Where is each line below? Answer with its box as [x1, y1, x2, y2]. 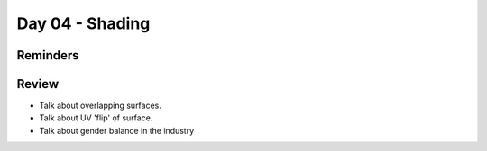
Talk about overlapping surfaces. [39, 100, 162, 111]
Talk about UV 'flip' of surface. [39, 112, 153, 123]
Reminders [16, 48, 80, 63]
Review [16, 76, 60, 92]
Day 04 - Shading [16, 13, 151, 33]
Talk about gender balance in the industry [39, 125, 195, 136]
